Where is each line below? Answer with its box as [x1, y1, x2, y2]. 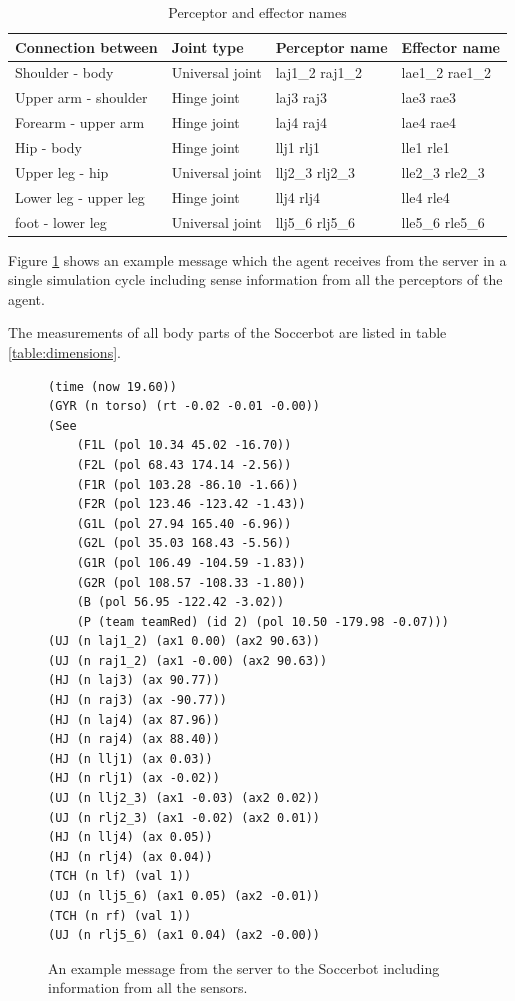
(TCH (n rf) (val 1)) [48, 908, 192, 923]
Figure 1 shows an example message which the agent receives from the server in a [8, 249, 507, 270]
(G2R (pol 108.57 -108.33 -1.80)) [76, 575, 306, 590]
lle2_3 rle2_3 [401, 161, 485, 182]
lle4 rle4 [401, 186, 450, 207]
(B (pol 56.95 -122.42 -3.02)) [76, 595, 285, 610]
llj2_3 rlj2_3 [275, 161, 356, 182]
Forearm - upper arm [15, 112, 145, 133]
